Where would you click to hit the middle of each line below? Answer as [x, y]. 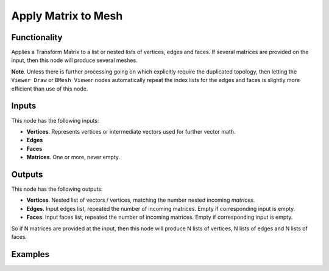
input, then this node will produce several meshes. [74, 60]
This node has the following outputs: [57, 189]
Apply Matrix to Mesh [67, 16]
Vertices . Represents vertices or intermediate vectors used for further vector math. [131, 131]
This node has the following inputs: [55, 120]
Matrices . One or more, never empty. [73, 157]
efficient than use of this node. [50, 89]
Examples [30, 254]
